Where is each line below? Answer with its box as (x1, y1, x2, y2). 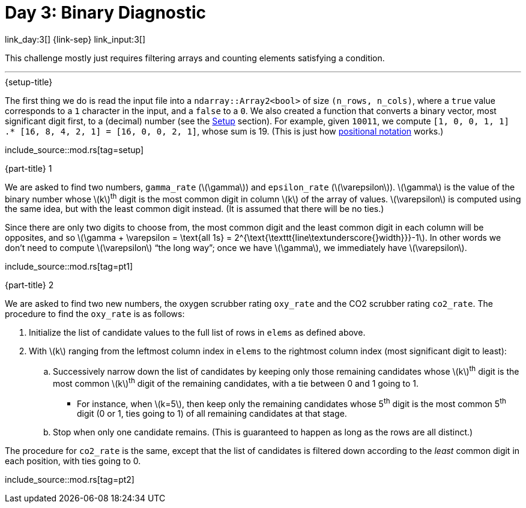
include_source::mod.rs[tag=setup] (5, 144, 144, 155)
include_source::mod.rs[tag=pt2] (5, 474, 135, 485)
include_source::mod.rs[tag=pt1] (5, 261, 133, 272)
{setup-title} (5, 76, 53, 87)
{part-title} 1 (5, 163, 52, 174)
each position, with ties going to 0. (5, 456, 141, 467)
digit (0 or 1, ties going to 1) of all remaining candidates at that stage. (77, 408, 347, 419)
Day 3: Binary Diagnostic (5, 2, 207, 23)
